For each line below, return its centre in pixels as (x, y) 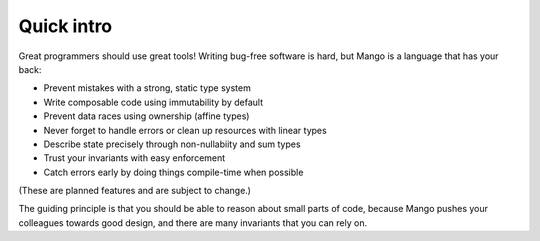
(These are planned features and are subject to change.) (135, 191)
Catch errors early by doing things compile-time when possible (173, 172)
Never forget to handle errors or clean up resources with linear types (185, 130)
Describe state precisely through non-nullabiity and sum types (172, 144)
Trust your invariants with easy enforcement (134, 158)
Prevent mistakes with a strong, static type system (147, 88)
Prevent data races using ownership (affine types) (146, 116)
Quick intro (65, 26)
